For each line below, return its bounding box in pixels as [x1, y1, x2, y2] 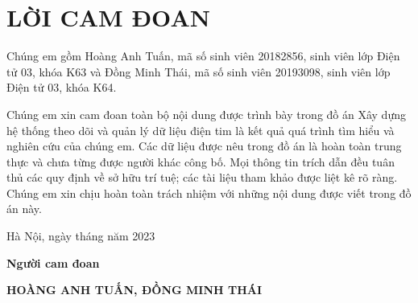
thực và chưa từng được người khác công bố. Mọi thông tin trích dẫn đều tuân [6, 153, 395, 170]
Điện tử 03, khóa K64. [6, 79, 117, 96]
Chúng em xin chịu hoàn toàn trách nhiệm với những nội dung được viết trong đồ [6, 184, 412, 201]
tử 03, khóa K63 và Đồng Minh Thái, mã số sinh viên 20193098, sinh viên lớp [6, 63, 391, 80]
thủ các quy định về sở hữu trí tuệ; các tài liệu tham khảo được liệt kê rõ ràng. [6, 169, 398, 186]
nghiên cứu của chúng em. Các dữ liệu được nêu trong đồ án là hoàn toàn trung [6, 137, 402, 154]
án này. [6, 200, 42, 217]
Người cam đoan [6, 254, 100, 271]
